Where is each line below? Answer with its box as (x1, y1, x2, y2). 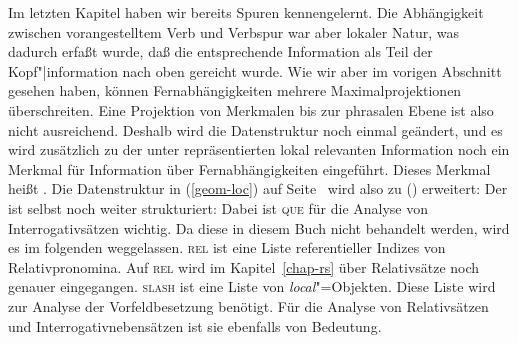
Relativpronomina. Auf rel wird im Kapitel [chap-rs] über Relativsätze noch (8, 256, 480, 277)
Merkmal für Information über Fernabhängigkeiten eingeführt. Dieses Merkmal (8, 158, 491, 179)
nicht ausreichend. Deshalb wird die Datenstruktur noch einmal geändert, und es (8, 119, 503, 140)
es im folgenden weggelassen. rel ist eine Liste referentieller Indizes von (8, 237, 446, 258)
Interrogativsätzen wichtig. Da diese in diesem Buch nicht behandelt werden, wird (8, 217, 510, 238)
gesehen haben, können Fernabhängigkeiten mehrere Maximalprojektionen (8, 80, 462, 101)
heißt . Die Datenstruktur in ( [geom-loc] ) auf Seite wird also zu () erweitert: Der (8, 178, 508, 199)
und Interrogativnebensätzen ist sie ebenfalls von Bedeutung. (8, 315, 382, 336)
